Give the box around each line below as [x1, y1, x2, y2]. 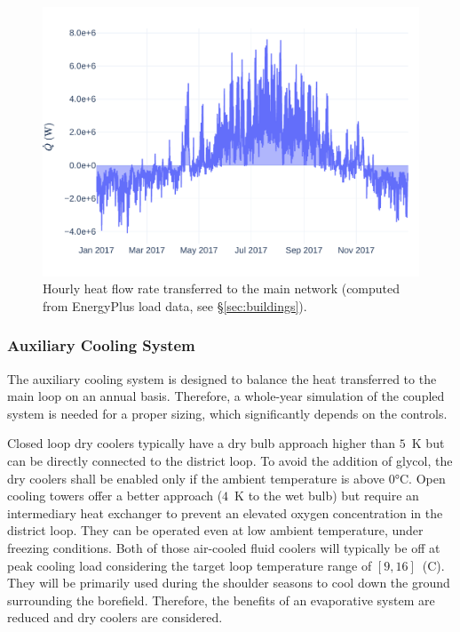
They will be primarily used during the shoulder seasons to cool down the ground [7, 573, 450, 592]
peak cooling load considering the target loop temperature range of [7, 556, 372, 574]
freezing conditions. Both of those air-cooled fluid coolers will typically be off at [7, 539, 440, 557]
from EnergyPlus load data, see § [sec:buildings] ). [43, 296, 307, 315]
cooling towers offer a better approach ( [7, 486, 223, 505]
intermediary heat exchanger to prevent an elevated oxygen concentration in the [7, 503, 443, 522]
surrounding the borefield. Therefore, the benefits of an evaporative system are [7, 590, 435, 609]
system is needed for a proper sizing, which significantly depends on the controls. [7, 404, 448, 422]
